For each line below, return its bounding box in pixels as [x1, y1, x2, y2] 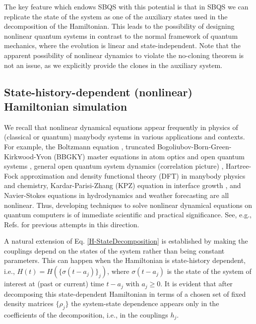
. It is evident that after [160, 278, 233, 289]
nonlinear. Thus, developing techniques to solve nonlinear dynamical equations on [4, 199, 253, 210]
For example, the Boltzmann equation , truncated [4, 141, 155, 151]
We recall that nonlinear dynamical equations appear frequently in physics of [4, 122, 238, 132]
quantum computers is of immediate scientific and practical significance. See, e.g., [4, 209, 252, 220]
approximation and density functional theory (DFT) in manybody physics [20, 170, 246, 181]
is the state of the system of [167, 266, 252, 276]
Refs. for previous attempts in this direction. [4, 219, 139, 229]
